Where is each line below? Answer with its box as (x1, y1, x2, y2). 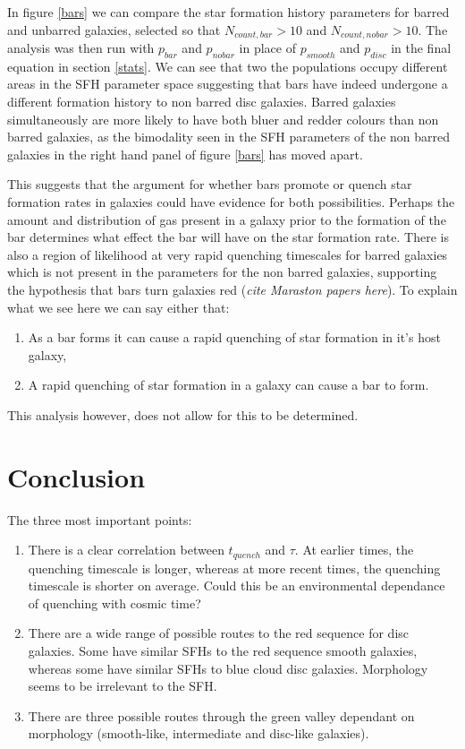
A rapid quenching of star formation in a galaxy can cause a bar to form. (28, 375, 429, 394)
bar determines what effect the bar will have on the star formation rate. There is (7, 228, 449, 246)
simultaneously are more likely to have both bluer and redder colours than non (7, 109, 439, 128)
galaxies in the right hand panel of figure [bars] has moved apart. (7, 144, 363, 163)
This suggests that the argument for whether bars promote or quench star (7, 175, 412, 194)
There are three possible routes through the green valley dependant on (28, 706, 415, 725)
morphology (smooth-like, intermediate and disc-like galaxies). (28, 724, 369, 743)
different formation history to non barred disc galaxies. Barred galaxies (7, 92, 396, 111)
